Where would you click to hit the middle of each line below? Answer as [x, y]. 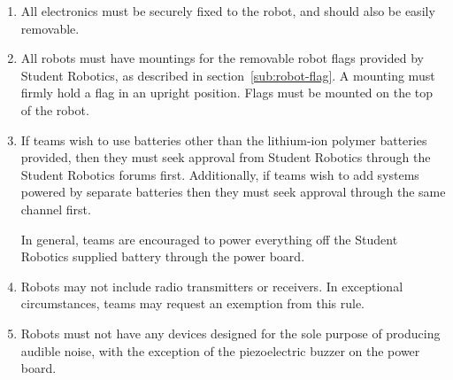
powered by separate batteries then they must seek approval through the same [233, 192]
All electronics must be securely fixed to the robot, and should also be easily [228, 11]
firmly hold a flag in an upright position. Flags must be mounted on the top [227, 93]
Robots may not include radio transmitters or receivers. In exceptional [212, 286]
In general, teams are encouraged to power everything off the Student [209, 239]
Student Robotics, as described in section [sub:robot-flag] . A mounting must [228, 75]
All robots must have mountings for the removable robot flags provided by [222, 58]
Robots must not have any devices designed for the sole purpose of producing [230, 333]
